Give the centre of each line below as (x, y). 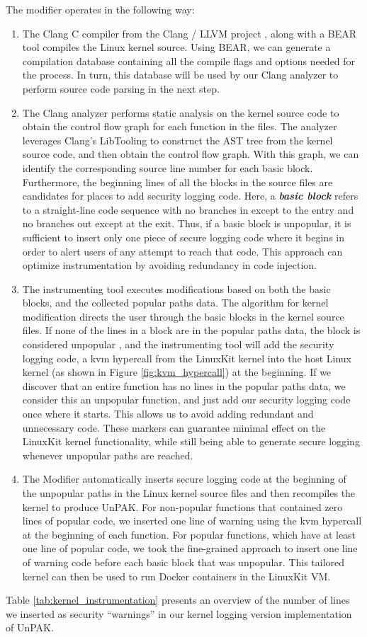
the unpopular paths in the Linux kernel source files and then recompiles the (189, 493)
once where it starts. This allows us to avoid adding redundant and (168, 414)
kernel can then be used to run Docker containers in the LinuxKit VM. (176, 576)
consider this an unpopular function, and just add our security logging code (186, 400)
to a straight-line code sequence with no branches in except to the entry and (188, 209)
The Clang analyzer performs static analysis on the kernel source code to (181, 112)
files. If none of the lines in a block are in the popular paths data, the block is (191, 330)
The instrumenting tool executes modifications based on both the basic (176, 288)
